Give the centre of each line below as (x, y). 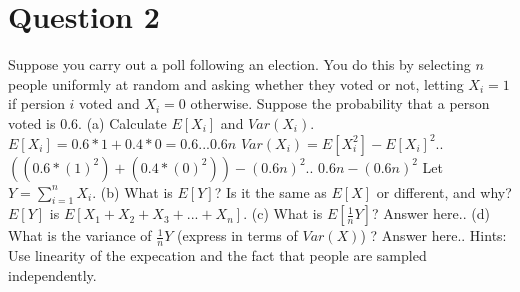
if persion (36, 103)
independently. (52, 274)
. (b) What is (132, 191)
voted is (32, 122)
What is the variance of (80, 235)
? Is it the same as (270, 191)
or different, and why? (444, 191)
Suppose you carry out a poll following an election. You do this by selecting (239, 64)
